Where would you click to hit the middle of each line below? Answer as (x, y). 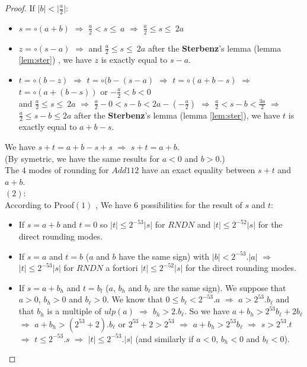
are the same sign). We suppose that (220, 287)
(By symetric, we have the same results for (82, 158)
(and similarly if (164, 338)
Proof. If (20, 8)
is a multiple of (74, 311)
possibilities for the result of (191, 204)
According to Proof (39, 204)
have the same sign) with (164, 256)
